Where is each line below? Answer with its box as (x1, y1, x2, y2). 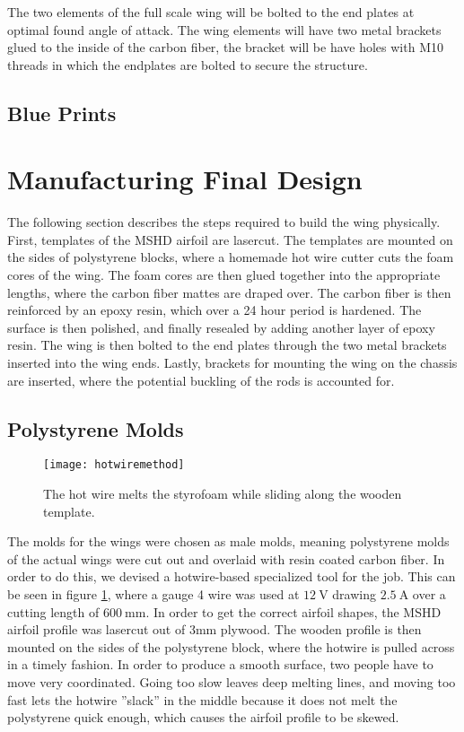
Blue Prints (7, 99, 117, 126)
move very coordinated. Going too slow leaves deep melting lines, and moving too (7, 673, 456, 692)
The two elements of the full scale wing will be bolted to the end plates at (7, 3, 415, 21)
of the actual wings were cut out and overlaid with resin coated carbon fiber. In (7, 549, 445, 568)
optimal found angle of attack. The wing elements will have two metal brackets (7, 20, 442, 39)
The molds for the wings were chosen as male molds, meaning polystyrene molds (7, 532, 450, 551)
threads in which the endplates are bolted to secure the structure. (7, 55, 368, 74)
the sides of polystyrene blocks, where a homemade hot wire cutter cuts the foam (7, 248, 454, 266)
